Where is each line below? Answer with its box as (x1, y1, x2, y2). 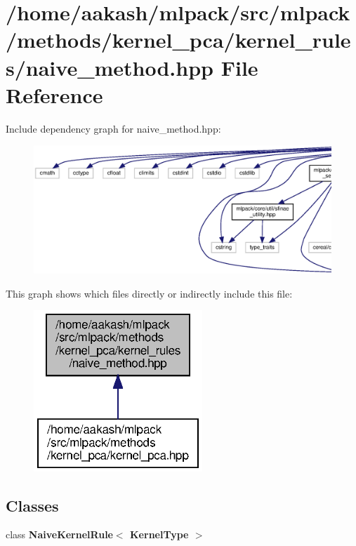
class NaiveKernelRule (6, 527, 113, 542)
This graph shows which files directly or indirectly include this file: (6, 286, 293, 300)
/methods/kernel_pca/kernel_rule (6, 25, 351, 54)
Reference (6, 80, 103, 109)
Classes (6, 494, 59, 516)
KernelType (130, 527, 189, 542)
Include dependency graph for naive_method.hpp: (6, 121, 221, 135)
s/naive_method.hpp (6, 53, 213, 81)
